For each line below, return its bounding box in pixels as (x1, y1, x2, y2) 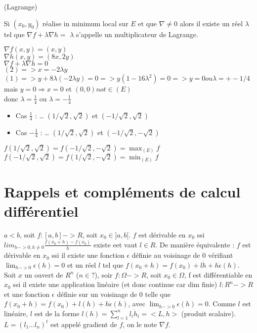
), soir (94, 269, 113, 280)
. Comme (208, 298, 236, 309)
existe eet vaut (93, 239, 137, 249)
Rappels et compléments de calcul (4, 181, 241, 201)
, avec (128, 298, 145, 309)
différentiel (4, 201, 79, 221)
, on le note (123, 319, 157, 329)
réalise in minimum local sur (42, 18, 128, 28)
